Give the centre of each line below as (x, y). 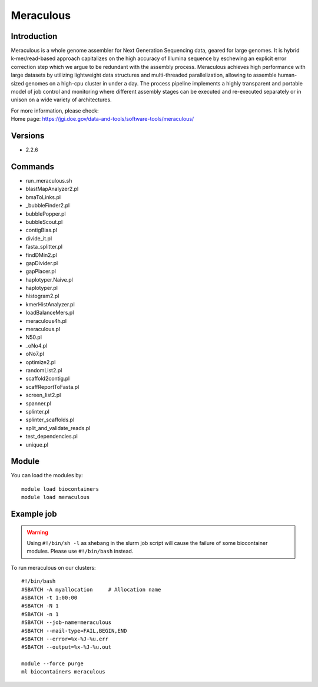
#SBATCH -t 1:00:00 (49, 597)
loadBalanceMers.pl (50, 313)
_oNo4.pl (37, 345)
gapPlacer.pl (41, 272)
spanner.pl (39, 403)
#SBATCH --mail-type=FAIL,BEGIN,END (74, 631)
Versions (28, 136)
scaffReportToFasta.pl (52, 387)
